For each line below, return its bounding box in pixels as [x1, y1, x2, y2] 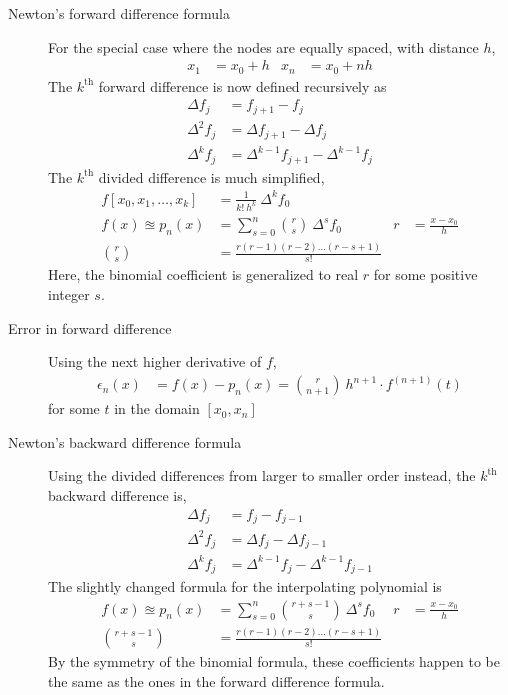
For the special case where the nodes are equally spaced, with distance [48, 36, 479, 57]
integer [48, 283, 90, 304]
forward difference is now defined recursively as [98, 75, 387, 96]
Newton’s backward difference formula [8, 431, 242, 452]
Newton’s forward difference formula [8, 3, 230, 23]
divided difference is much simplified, [98, 166, 325, 187]
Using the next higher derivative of [48, 351, 262, 372]
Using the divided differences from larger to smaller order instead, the [48, 465, 476, 486]
